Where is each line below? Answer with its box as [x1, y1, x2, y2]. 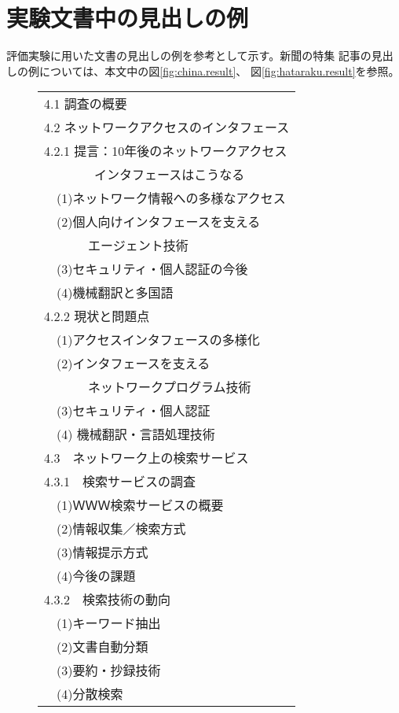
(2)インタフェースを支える [57, 354, 210, 373]
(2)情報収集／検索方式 [57, 519, 186, 538]
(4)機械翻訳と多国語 [57, 283, 174, 302]
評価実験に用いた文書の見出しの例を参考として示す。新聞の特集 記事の [6, 47, 372, 64]
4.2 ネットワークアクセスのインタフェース [44, 118, 290, 137]
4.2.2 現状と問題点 [44, 307, 150, 326]
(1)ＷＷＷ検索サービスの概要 [57, 496, 224, 515]
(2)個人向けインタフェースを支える [57, 212, 261, 231]
